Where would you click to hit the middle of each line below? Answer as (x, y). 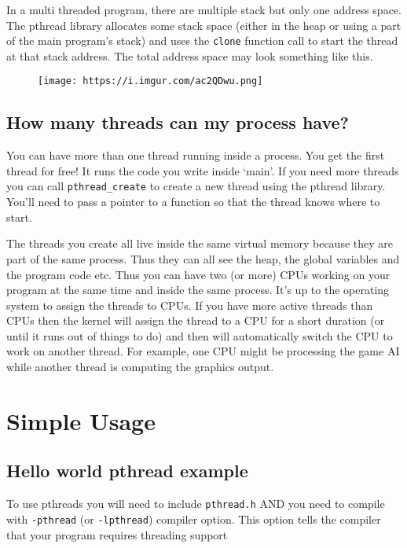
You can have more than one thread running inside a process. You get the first (196, 155)
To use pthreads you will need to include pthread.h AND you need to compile (196, 504)
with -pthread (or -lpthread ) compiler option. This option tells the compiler (194, 519)
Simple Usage (81, 420)
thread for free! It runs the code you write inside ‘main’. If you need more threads (203, 170)
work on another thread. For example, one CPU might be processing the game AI (203, 351)
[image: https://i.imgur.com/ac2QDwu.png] (150, 81)
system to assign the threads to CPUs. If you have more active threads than (190, 305)
